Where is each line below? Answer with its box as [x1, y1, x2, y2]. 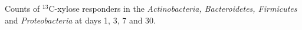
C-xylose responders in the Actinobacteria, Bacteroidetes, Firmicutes [48, 2, 297, 14]
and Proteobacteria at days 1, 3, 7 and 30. [5, 14, 156, 26]
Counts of [5, 2, 40, 14]
